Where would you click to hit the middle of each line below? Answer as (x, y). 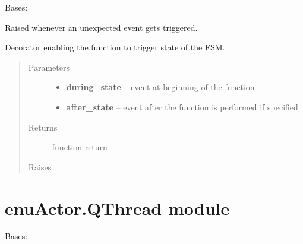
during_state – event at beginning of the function (160, 87)
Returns (43, 127)
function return (80, 147)
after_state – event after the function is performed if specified (182, 107)
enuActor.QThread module (117, 207)
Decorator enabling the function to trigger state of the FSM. (115, 47)
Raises (40, 167)
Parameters (49, 67)
